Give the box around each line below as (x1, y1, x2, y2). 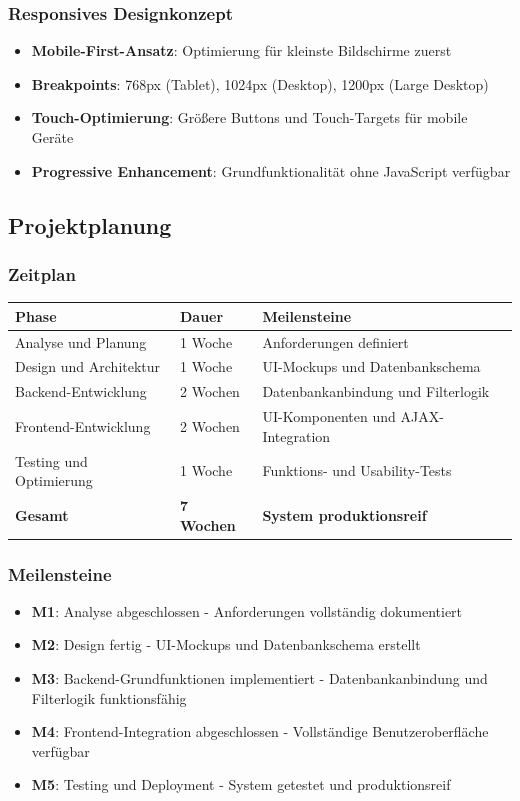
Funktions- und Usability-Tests (262, 460, 452, 481)
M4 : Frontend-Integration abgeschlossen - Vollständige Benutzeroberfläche (31, 721, 489, 742)
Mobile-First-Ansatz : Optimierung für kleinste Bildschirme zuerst (31, 40, 452, 61)
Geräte (31, 127, 74, 147)
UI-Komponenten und (262, 406, 396, 427)
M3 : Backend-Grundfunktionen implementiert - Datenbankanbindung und (31, 668, 488, 689)
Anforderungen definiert (262, 331, 409, 352)
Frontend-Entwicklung (15, 415, 151, 436)
